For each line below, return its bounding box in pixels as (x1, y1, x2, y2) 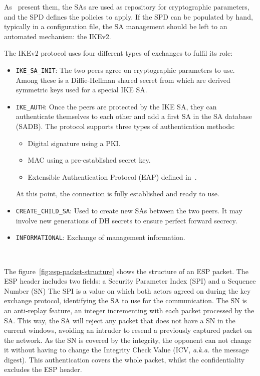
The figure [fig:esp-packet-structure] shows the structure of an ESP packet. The (4, 266, 248, 276)
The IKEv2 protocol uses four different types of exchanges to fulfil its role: (4, 48, 233, 58)
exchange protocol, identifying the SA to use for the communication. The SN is (4, 295, 247, 306)
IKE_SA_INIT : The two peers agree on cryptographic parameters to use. (16, 64, 235, 75)
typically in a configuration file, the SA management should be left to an (4, 21, 227, 32)
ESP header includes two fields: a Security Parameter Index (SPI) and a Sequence (4, 276, 256, 286)
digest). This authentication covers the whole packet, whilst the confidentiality (4, 354, 245, 364)
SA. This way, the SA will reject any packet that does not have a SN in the (4, 315, 235, 325)
